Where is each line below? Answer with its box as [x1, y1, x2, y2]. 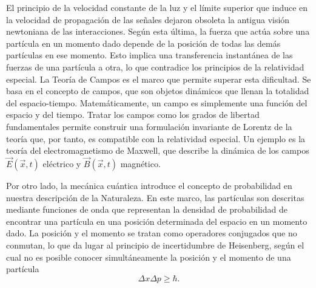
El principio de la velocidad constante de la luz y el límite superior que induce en [6, 1, 308, 13]
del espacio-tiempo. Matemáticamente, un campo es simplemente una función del [6, 96, 308, 109]
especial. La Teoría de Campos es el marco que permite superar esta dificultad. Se [6, 72, 311, 85]
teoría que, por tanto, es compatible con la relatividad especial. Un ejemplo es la [6, 132, 306, 145]
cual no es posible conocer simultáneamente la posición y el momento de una [6, 250, 291, 263]
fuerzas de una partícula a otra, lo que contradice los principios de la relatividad [6, 60, 304, 73]
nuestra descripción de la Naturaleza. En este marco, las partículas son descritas [6, 191, 304, 204]
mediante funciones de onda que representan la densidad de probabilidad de [6, 203, 287, 216]
